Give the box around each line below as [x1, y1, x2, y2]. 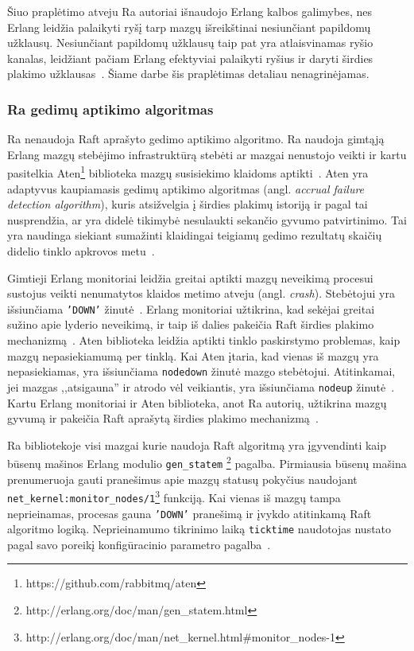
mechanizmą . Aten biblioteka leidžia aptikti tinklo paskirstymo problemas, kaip [7, 332, 400, 349]
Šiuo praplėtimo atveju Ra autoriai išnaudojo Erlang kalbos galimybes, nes [7, 3, 372, 19]
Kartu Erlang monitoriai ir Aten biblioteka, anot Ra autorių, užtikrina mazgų [7, 394, 387, 411]
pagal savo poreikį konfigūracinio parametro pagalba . [7, 536, 271, 552]
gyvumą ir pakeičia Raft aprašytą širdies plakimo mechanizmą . [7, 410, 319, 427]
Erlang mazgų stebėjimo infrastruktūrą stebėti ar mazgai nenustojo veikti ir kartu [7, 146, 407, 162]
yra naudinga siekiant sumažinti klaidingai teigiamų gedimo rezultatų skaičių [7, 227, 382, 244]
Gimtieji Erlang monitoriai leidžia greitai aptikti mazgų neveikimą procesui [7, 269, 373, 286]
